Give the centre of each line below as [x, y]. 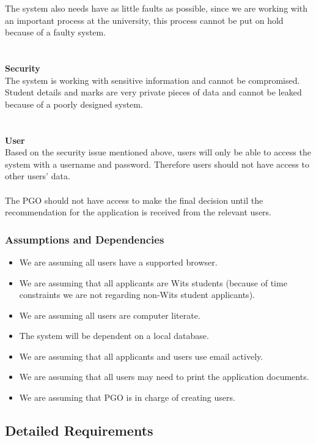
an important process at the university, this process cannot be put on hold [144, 20]
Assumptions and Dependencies [85, 239]
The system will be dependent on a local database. [114, 336]
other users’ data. [38, 176]
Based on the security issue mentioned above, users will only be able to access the [158, 152]
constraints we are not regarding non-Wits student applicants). [137, 295]
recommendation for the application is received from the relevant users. [138, 212]
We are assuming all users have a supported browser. [118, 262]
